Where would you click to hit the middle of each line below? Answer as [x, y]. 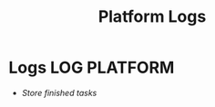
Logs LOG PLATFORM [92, 68]
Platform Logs [152, 17]
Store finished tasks [59, 92]
